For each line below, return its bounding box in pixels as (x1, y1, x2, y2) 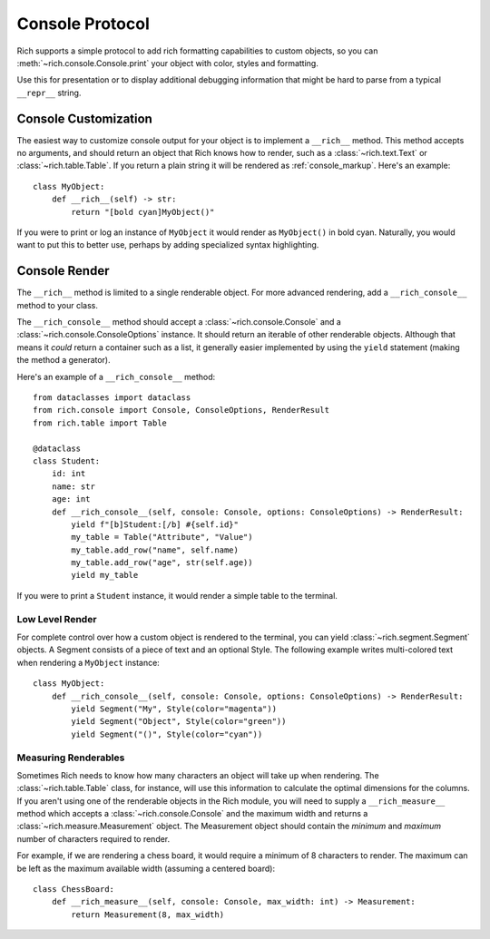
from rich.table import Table (33, 417, 168, 428)
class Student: (33, 455, 101, 466)
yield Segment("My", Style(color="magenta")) (71, 703, 277, 714)
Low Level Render (16, 612, 97, 625)
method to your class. (16, 299, 99, 310)
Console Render (16, 263, 110, 279)
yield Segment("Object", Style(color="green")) (71, 717, 287, 727)
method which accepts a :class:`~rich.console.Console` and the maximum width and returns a (16, 808, 368, 819)
